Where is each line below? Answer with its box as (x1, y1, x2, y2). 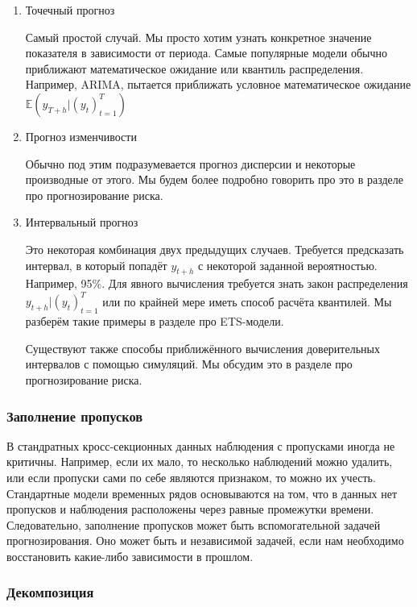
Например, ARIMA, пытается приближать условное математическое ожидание (25, 76, 411, 93)
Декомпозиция (6, 582, 94, 602)
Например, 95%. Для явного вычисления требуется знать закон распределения (25, 275, 408, 292)
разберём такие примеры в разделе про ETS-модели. (25, 313, 284, 330)
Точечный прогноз (25, 2, 115, 18)
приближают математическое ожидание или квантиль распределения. (25, 60, 364, 77)
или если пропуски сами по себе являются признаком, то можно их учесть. (6, 469, 376, 485)
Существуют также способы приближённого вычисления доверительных (25, 339, 380, 356)
